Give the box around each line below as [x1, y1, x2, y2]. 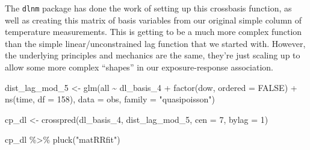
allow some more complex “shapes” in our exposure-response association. [5, 61, 273, 73]
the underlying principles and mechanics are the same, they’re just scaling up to [5, 49, 300, 61]
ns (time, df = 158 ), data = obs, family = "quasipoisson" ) [5, 93, 215, 105]
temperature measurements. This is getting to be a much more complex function [5, 25, 302, 38]
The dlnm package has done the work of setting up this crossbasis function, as [5, 2, 292, 14]
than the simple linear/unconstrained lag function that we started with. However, [5, 37, 306, 49]
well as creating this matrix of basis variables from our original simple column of [5, 13, 302, 26]
